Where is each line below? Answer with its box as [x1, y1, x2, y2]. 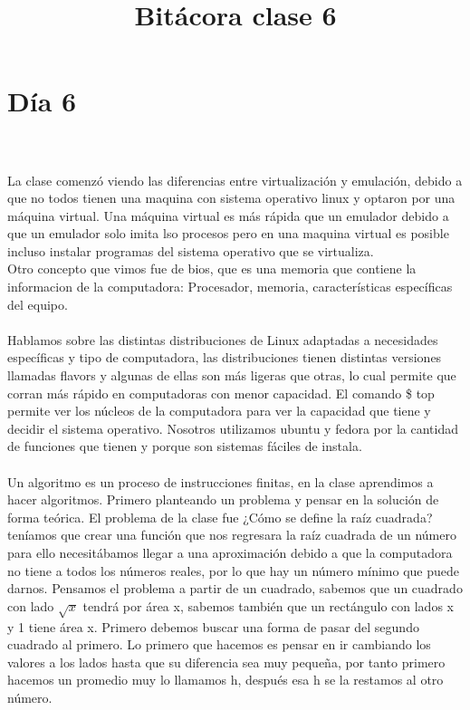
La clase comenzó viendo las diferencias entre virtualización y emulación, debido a [7, 170, 463, 189]
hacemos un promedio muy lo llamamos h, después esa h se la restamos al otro [7, 670, 444, 689]
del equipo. [7, 294, 68, 313]
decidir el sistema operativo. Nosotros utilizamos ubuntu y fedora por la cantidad [7, 418, 458, 437]
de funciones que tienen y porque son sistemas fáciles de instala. [7, 437, 362, 456]
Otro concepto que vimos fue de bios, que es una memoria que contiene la [7, 259, 417, 278]
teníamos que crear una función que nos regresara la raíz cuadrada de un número [7, 525, 456, 544]
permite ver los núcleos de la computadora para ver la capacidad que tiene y [7, 401, 431, 420]
